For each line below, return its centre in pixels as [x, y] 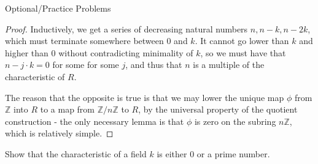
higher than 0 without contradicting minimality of [99, 52]
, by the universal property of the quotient [218, 109]
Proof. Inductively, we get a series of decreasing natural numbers [126, 28]
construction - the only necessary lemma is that [95, 121]
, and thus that [154, 65]
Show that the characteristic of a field [76, 153]
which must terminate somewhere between [84, 41]
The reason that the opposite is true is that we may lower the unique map [145, 97]
